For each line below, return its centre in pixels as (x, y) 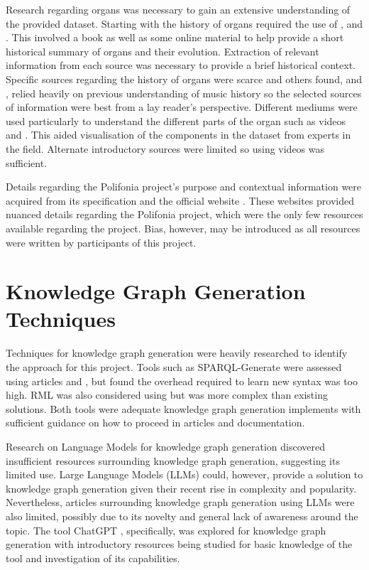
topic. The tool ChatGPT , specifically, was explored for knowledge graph (166, 530)
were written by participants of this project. (101, 242)
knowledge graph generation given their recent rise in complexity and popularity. (181, 488)
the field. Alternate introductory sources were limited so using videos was (165, 148)
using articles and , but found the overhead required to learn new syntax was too (182, 381)
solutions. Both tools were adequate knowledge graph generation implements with (183, 408)
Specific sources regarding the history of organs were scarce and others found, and (184, 79)
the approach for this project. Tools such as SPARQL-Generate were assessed (174, 367)
